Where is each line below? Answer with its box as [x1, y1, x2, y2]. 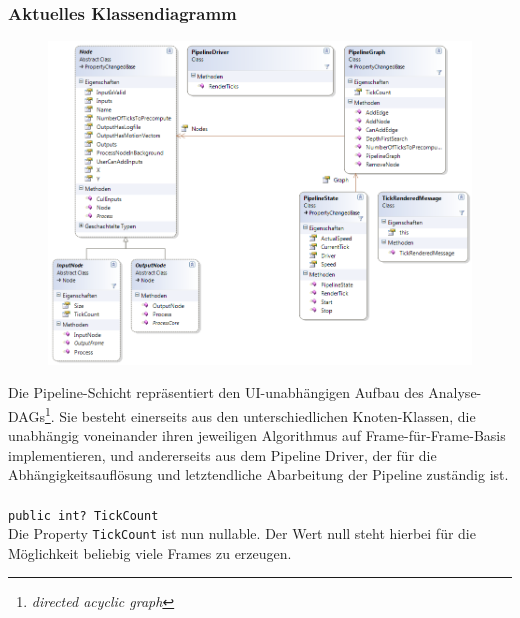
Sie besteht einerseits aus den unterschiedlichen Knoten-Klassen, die [59, 405, 476, 426]
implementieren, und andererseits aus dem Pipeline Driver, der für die [8, 444, 437, 465]
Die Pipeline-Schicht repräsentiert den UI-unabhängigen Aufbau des [8, 382, 424, 403]
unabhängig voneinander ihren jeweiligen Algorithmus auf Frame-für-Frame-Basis [8, 425, 506, 446]
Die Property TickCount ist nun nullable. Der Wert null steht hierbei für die [8, 523, 476, 544]
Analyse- [428, 382, 482, 403]
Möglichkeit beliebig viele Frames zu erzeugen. [8, 542, 292, 563]
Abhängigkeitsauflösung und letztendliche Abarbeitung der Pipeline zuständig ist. [8, 464, 509, 485]
